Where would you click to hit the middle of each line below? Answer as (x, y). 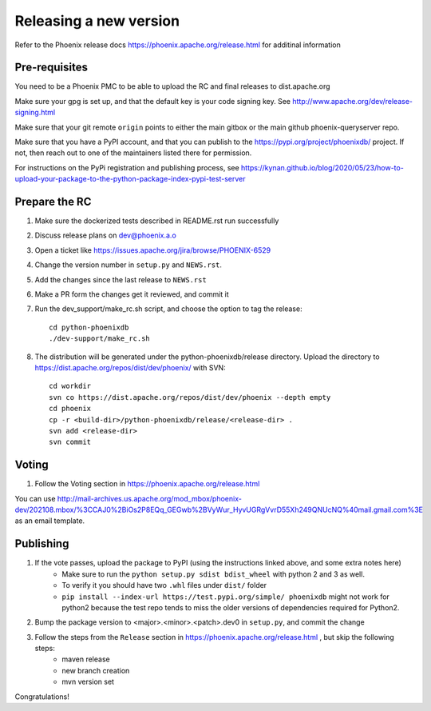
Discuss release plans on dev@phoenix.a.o (106, 235)
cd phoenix (70, 409)
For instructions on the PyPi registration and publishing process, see (127, 167)
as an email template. (50, 521)
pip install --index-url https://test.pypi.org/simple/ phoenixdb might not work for (226, 597)
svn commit (70, 442)
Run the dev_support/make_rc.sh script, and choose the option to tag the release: (168, 309)
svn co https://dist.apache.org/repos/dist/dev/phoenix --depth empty (190, 397)
